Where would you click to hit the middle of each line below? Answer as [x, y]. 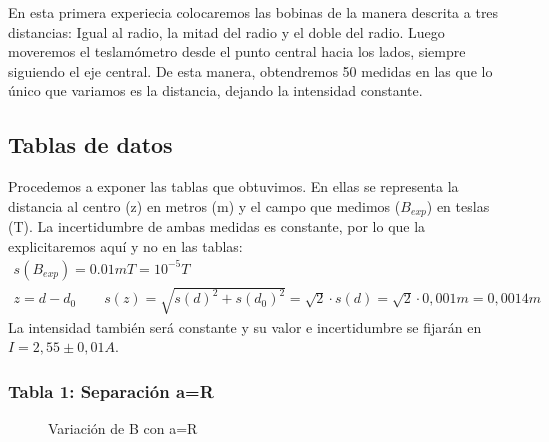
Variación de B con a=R [123, 427]
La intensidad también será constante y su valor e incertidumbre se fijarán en [245, 326]
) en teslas [458, 205]
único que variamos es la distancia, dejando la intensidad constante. [215, 90]
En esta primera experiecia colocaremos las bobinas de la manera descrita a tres [253, 12]
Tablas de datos [90, 144]
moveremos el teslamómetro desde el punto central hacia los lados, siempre [237, 51]
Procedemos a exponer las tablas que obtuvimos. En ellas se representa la [233, 186]
